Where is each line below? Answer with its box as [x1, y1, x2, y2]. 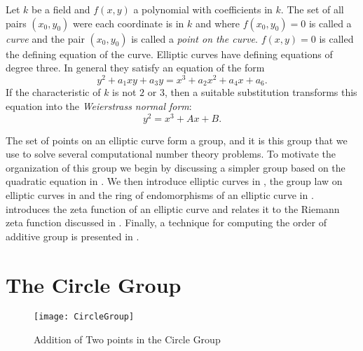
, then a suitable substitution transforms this [164, 85, 357, 99]
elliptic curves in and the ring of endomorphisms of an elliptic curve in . [6, 187, 314, 202]
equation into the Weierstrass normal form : [6, 98, 192, 113]
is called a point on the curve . [131, 31, 258, 46]
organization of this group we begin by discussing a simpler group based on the [6, 160, 345, 174]
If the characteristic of [6, 85, 101, 99]
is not [112, 85, 137, 99]
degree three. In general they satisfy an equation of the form [6, 60, 265, 75]
